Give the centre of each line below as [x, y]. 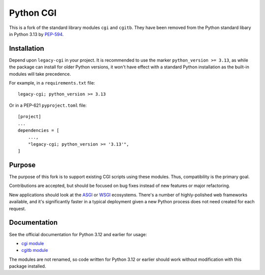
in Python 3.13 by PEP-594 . [36, 34]
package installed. [27, 266]
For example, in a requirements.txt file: [52, 83]
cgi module [33, 243]
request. [18, 209]
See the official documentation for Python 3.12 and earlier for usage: [78, 234]
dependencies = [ [39, 130]
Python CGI [33, 13]
